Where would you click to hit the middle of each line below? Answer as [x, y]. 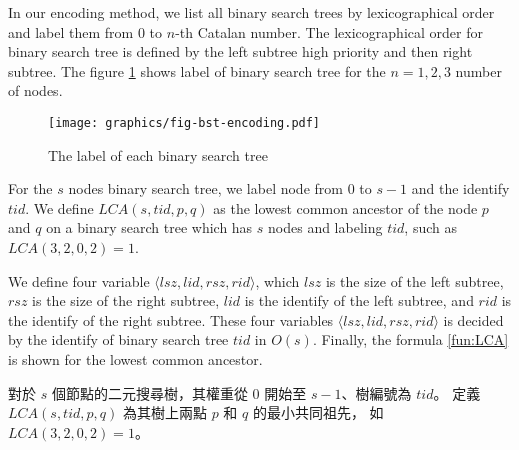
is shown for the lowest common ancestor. [135, 358]
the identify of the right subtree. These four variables [171, 319]
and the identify [460, 188]
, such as [430, 227]
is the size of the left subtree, [414, 280]
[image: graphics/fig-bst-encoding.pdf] [184, 122]
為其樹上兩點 [164, 412]
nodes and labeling [325, 227]
